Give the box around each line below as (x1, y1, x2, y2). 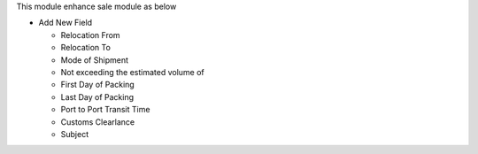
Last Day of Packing (60, 91, 135, 102)
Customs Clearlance (60, 116, 135, 127)
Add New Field (38, 18, 93, 28)
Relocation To (60, 42, 111, 53)
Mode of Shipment (60, 54, 128, 65)
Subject (60, 128, 89, 139)
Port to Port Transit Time (60, 104, 150, 115)
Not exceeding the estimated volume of (60, 66, 205, 77)
